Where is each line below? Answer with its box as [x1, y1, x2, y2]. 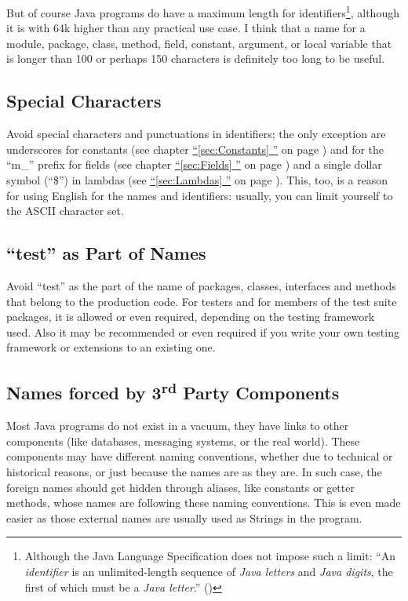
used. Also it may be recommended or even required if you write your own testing [6, 323, 399, 340]
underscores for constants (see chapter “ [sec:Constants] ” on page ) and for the [6, 140, 384, 157]
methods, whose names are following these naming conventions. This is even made [6, 494, 401, 511]
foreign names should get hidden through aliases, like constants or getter [6, 479, 355, 495]
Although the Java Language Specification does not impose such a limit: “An [24, 548, 396, 564]
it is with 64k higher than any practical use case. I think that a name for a [6, 20, 366, 36]
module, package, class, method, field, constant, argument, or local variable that [6, 35, 392, 51]
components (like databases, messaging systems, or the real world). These [6, 432, 360, 449]
